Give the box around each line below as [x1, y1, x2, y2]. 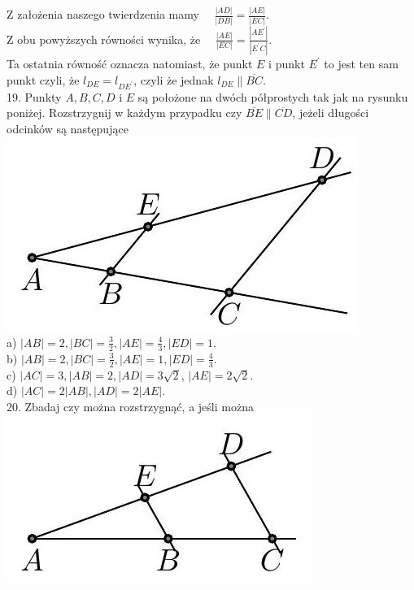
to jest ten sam [324, 55, 399, 72]
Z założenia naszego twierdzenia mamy [7, 6, 199, 23]
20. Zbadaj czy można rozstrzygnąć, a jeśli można [7, 397, 254, 414]
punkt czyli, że [7, 71, 80, 88]
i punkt [268, 55, 305, 72]
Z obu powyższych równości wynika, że [7, 30, 201, 47]
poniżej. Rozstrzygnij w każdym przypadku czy [7, 104, 242, 121]
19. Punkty [7, 88, 62, 105]
